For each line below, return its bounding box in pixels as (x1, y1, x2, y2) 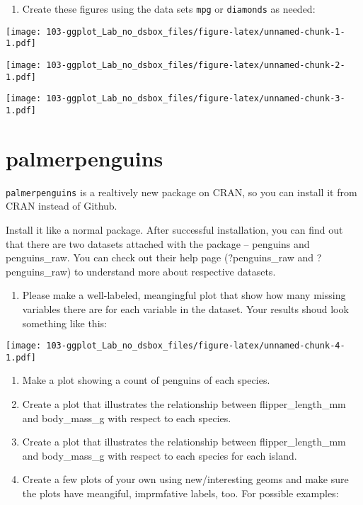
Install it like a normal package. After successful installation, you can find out (6, 222, 343, 237)
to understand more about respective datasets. (74, 263, 276, 278)
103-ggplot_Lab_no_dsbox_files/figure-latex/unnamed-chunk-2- (46, 59, 345, 70)
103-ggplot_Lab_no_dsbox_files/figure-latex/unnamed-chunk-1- (46, 26, 345, 37)
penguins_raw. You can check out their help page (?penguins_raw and (6, 250, 314, 265)
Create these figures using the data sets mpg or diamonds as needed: (22, 1, 316, 16)
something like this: (22, 315, 107, 330)
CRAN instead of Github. (6, 198, 117, 213)
